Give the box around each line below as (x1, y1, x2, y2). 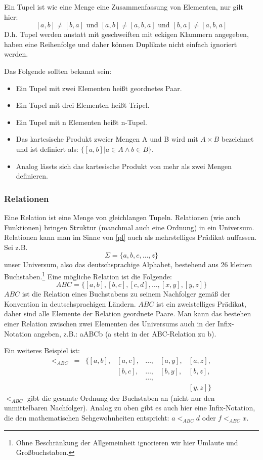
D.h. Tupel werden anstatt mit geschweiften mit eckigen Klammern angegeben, (4, 29, 249, 39)
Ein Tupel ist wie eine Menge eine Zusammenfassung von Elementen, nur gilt (4, 2, 243, 12)
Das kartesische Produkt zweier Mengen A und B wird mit (16, 134, 198, 144)
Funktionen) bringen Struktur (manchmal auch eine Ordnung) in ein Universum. (4, 222, 254, 232)
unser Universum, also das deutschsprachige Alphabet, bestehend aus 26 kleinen (4, 259, 252, 270)
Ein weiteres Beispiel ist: (4, 345, 80, 356)
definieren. (16, 171, 48, 181)
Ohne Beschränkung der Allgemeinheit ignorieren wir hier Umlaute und (16, 437, 238, 447)
